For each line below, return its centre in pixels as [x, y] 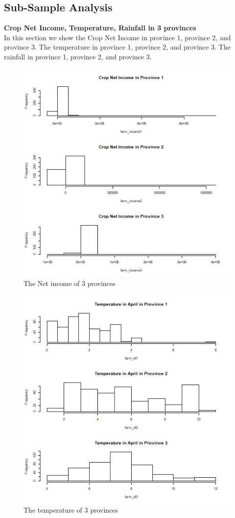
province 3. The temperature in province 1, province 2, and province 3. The [117, 47]
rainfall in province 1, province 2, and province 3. [78, 56]
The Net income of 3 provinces [70, 283]
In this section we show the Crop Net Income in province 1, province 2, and [117, 37]
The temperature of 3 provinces [71, 510]
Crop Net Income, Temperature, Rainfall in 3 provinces [100, 28]
